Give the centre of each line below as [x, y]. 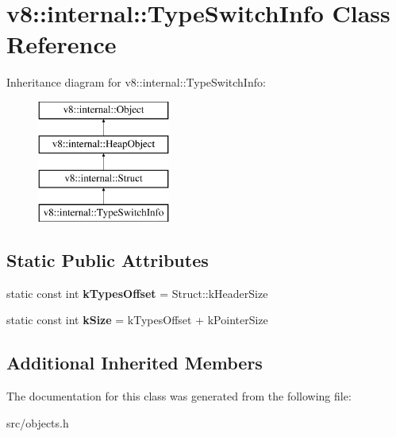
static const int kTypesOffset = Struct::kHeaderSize [137, 293]
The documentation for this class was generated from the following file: [179, 396]
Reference [62, 44]
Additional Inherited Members [135, 363]
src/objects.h [38, 422]
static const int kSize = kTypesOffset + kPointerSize [137, 320]
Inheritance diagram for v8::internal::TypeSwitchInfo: [136, 82]
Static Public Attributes [108, 260]
